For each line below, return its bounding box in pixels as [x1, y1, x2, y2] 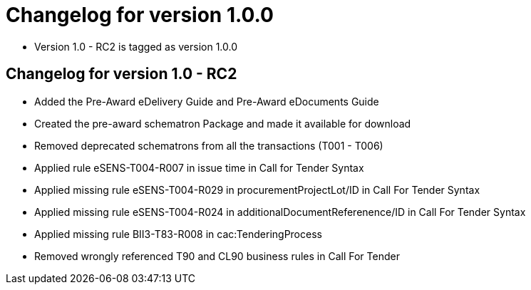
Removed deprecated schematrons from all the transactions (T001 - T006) [34, 139, 383, 152]
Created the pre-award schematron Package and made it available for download [34, 117, 411, 130]
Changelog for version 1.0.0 [6, 3, 274, 27]
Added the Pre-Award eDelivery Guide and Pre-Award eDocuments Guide [34, 95, 379, 108]
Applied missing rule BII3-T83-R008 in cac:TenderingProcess [34, 227, 322, 240]
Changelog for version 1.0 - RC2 [6, 65, 237, 83]
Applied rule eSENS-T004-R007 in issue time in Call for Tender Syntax [34, 161, 364, 174]
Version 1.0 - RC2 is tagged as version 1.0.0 [34, 40, 238, 53]
